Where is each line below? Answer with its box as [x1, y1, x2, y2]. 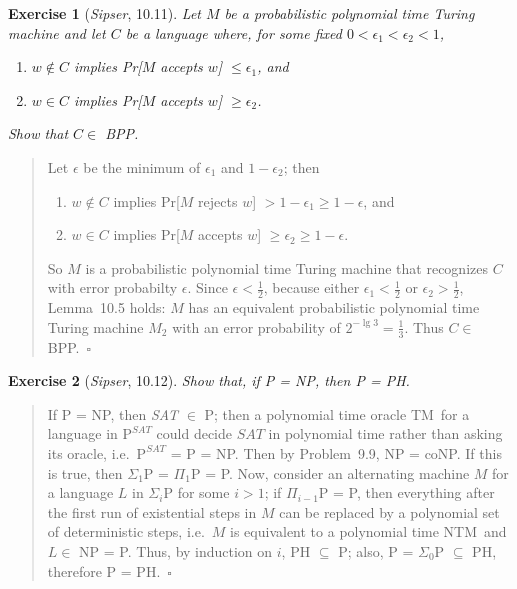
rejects [198, 190, 238, 211]
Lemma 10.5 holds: [47, 297, 166, 318]
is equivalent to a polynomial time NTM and [230, 521, 507, 542]
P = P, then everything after [318, 482, 495, 503]
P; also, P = [338, 540, 414, 561]
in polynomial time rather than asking [268, 423, 503, 444]
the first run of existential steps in [47, 501, 257, 522]
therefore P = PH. [47, 560, 161, 581]
